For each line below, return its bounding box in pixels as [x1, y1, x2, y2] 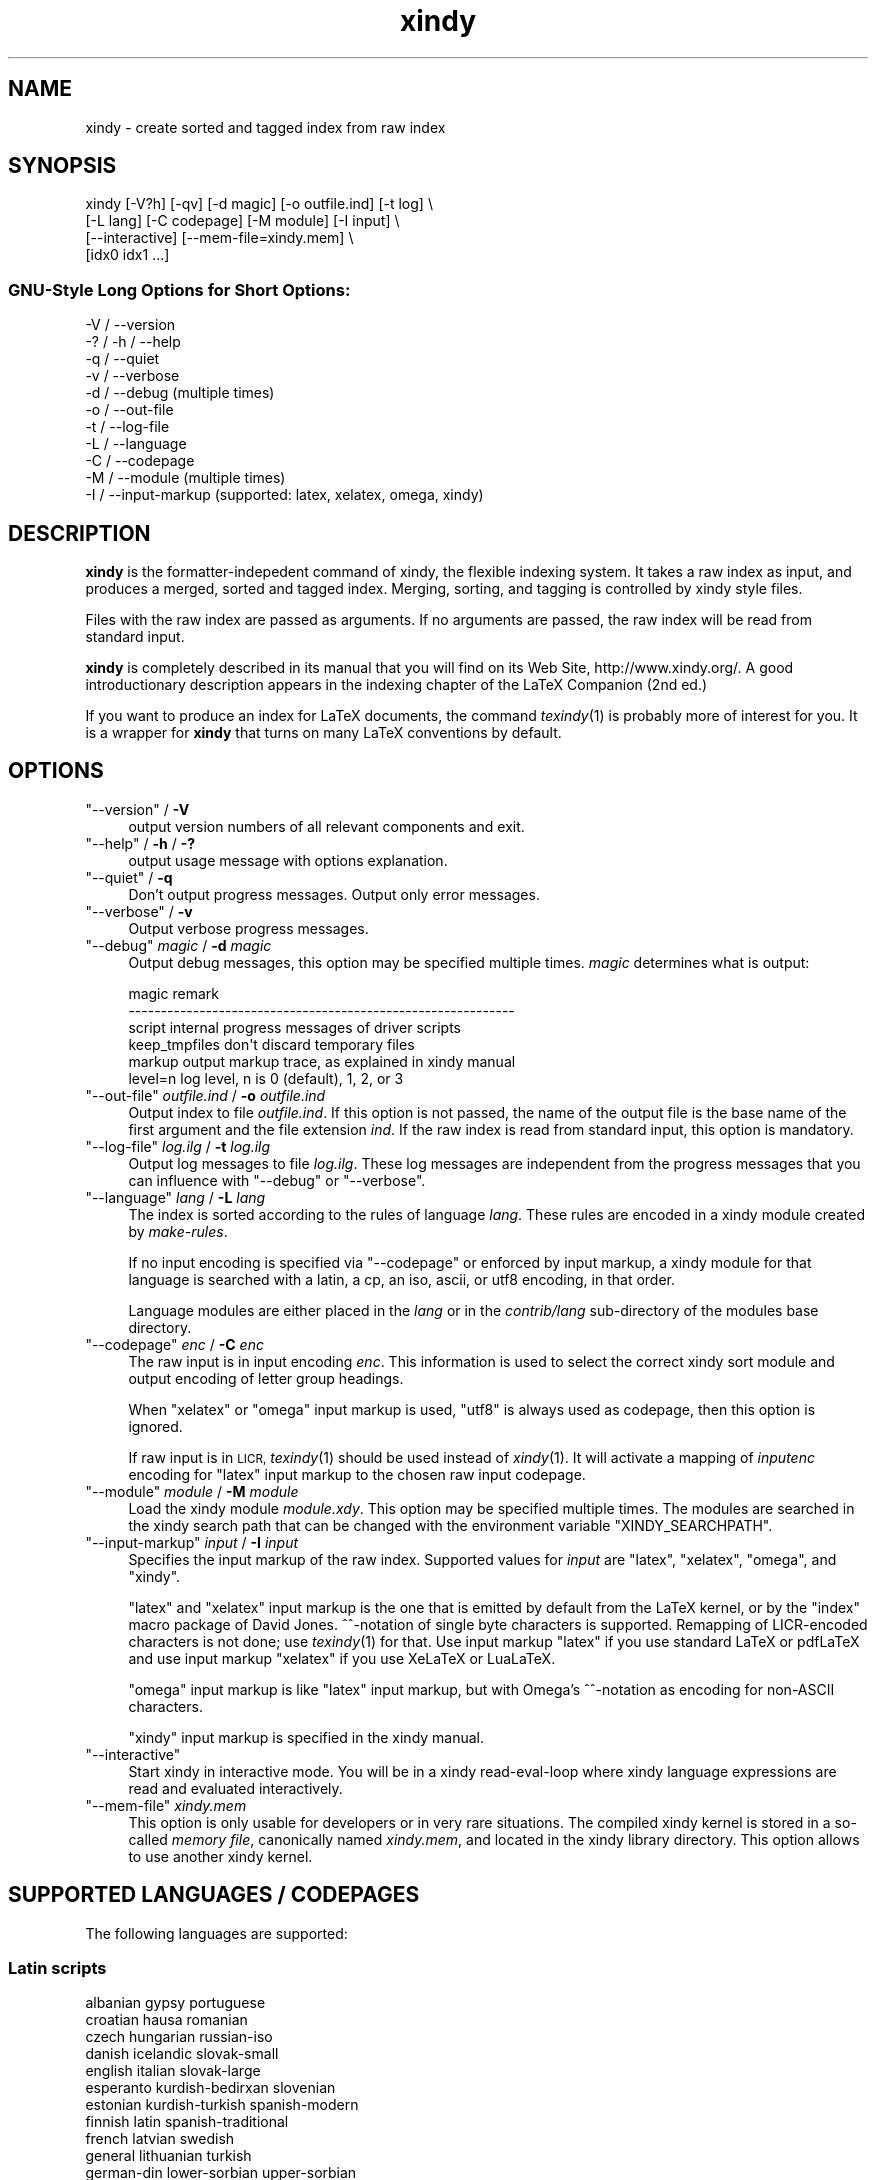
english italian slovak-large [85, 2062, 261, 2080]
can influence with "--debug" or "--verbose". [128, 1171, 426, 1189]
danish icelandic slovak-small [85, 2045, 279, 2063]
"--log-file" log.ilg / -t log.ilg [85, 1137, 271, 1155]
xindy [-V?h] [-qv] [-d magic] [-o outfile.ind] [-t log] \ [85, 195, 433, 213]
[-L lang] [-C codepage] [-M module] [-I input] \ [85, 212, 400, 230]
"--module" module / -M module [85, 1482, 299, 1500]
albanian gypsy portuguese [85, 1994, 266, 2012]
